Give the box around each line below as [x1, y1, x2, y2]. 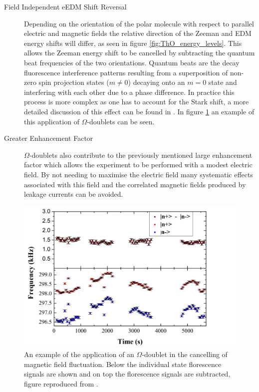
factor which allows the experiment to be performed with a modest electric [24, 159, 253, 170]
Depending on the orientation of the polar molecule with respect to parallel [24, 18, 254, 28]
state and [208, 77, 237, 87]
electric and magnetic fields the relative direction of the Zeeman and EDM [24, 28, 252, 38]
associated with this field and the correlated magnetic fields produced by [24, 179, 246, 189]
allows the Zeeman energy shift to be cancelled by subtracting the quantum [24, 47, 255, 58]
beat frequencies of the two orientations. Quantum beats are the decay [24, 57, 240, 67]
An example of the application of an [24, 349, 134, 360]
